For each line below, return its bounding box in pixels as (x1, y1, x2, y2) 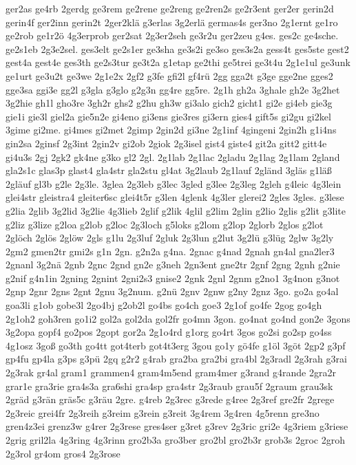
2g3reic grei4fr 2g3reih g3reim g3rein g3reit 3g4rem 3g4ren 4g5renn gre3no (6, 405, 320, 420)
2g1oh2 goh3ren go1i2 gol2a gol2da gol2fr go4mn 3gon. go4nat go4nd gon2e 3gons (6, 311, 350, 325)
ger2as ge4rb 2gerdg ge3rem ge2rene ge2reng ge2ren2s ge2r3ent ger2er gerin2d (6, 1, 334, 15)
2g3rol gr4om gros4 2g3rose (6, 446, 121, 460)
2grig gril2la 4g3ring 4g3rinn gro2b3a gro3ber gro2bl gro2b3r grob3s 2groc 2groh (6, 433, 345, 446)
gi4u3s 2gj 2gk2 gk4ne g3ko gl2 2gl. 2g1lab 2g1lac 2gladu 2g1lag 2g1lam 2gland (6, 149, 340, 164)
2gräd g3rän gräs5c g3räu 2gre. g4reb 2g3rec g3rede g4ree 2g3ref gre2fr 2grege (6, 392, 335, 407)
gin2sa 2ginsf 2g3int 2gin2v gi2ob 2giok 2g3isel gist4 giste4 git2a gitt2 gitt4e (6, 136, 327, 150)
